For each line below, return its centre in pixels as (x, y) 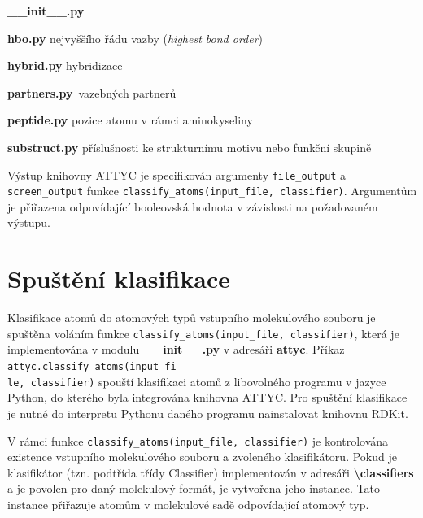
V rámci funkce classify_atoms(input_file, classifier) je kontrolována (198, 440)
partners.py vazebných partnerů (92, 92)
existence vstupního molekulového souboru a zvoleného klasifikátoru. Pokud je (202, 457)
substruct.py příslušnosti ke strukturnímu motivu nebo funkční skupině (190, 147)
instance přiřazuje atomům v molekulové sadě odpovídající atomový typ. (188, 504)
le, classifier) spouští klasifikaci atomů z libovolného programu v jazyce (197, 381)
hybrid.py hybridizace (65, 65)
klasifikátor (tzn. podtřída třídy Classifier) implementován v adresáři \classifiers (211, 472)
